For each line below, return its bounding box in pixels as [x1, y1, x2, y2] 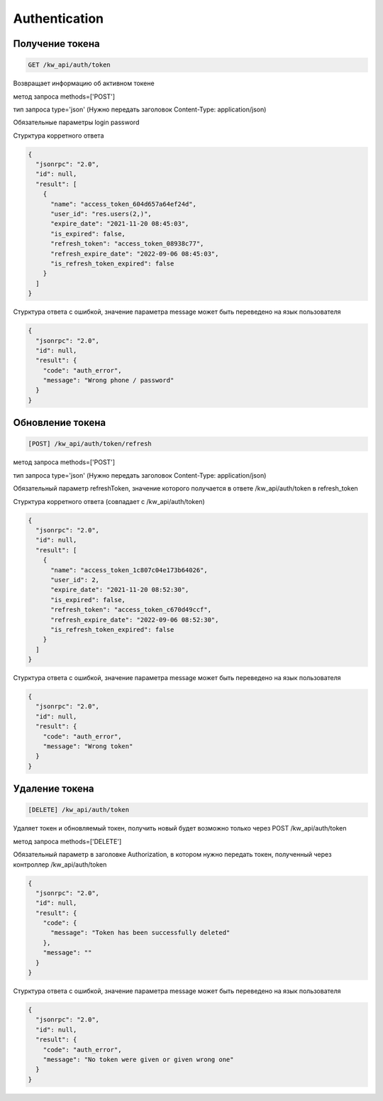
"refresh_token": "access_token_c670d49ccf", [50, 606, 212, 614]
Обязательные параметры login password [13, 118, 140, 127]
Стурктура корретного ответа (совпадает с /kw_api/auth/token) [13, 497, 205, 505]
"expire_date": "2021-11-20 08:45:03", [50, 220, 189, 228]
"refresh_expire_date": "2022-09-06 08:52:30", [50, 615, 219, 624]
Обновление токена [13, 417, 106, 429]
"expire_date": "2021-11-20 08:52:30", [50, 586, 189, 594]
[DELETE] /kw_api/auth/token [28, 806, 130, 814]
